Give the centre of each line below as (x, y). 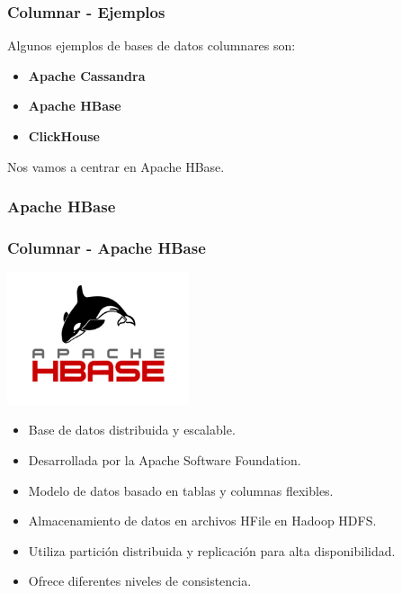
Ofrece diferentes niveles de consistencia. (140, 581)
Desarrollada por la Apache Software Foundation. (165, 459)
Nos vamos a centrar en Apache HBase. (116, 166)
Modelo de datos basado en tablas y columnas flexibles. (181, 490)
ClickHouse (64, 136)
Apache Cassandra (87, 75)
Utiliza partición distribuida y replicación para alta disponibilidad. (212, 550)
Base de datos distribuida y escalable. (132, 430)
